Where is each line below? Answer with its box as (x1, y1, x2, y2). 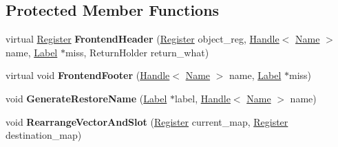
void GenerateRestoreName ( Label (6, 91, 167, 105)
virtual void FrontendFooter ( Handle (6, 68, 170, 82)
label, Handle (174, 91, 231, 105)
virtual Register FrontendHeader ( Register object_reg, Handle (6, 32, 279, 46)
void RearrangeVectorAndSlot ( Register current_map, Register (6, 114, 288, 128)
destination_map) (6, 128, 82, 142)
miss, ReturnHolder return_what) (65, 45, 209, 59)
